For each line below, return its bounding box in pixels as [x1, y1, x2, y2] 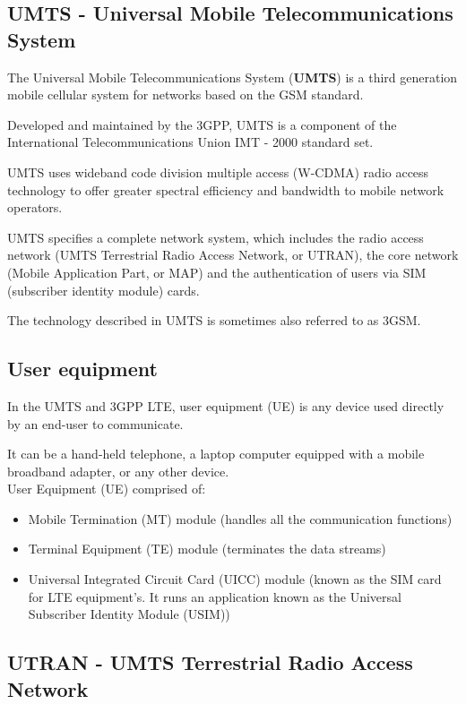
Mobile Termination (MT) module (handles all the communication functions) [28, 509, 453, 528]
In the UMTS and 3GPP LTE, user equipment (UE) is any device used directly [7, 396, 444, 415]
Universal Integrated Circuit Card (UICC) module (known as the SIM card [28, 570, 442, 588]
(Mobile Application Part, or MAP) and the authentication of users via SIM [7, 262, 427, 281]
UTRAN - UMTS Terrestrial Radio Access [7, 648, 413, 676]
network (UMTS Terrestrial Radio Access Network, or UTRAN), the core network [7, 245, 459, 264]
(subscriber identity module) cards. [7, 280, 200, 299]
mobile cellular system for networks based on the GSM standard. [7, 85, 364, 104]
